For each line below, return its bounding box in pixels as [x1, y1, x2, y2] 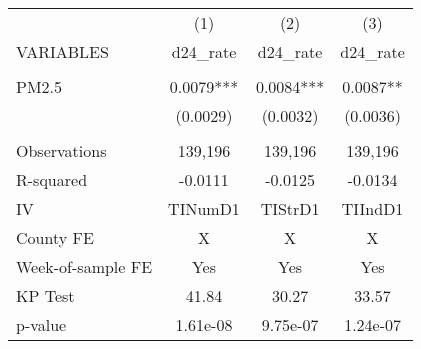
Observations [16, 139, 107, 162]
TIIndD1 [341, 197, 404, 220]
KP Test [16, 284, 75, 307]
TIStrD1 [260, 197, 320, 220]
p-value [16, 313, 67, 336]
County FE [16, 226, 94, 249]
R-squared [16, 168, 88, 191]
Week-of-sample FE [16, 255, 153, 278]
